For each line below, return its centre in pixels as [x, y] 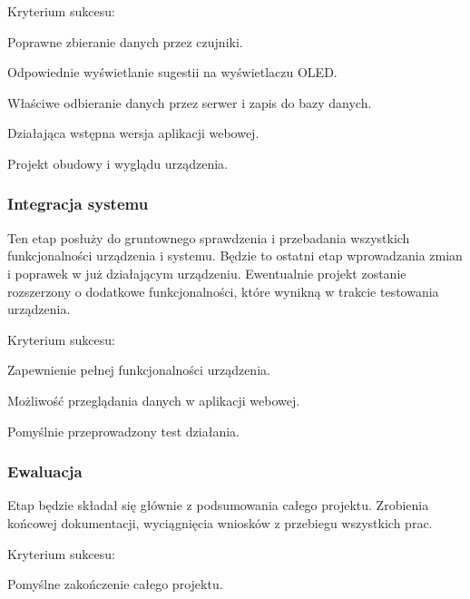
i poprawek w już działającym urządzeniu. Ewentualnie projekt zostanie [207, 273]
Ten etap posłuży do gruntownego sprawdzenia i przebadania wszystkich [209, 237]
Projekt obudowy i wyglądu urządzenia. [117, 163]
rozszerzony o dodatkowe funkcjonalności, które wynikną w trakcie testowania [223, 291]
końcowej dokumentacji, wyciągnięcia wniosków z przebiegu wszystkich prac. [220, 522]
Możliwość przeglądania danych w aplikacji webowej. [154, 400]
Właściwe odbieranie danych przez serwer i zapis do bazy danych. [190, 102]
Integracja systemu [78, 204]
